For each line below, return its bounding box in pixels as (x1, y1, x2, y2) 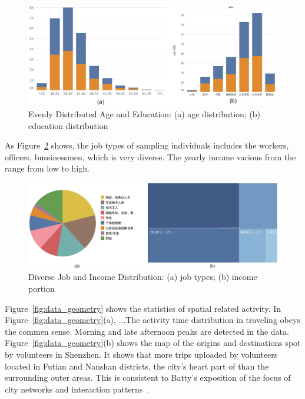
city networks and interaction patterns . (5, 382, 150, 395)
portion (28, 282, 55, 295)
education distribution (28, 119, 108, 131)
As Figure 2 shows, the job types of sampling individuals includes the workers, (5, 139, 289, 151)
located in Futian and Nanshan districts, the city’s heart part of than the (5, 360, 269, 372)
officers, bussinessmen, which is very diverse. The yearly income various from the (5, 150, 296, 163)
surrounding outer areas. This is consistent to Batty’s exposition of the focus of (5, 371, 291, 384)
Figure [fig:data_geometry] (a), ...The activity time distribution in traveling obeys (5, 314, 300, 326)
